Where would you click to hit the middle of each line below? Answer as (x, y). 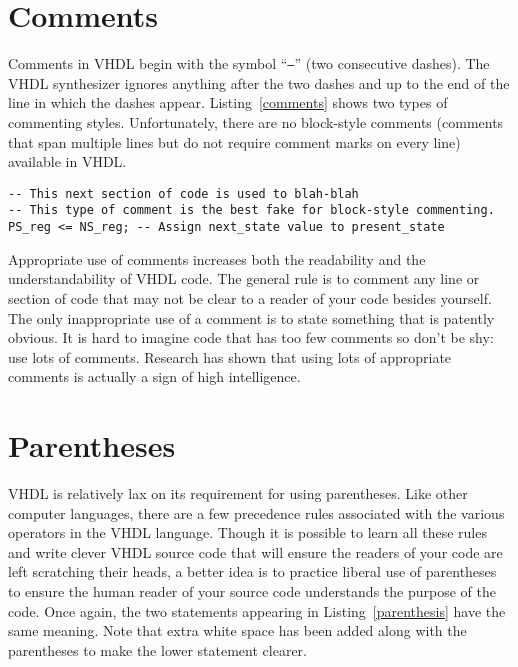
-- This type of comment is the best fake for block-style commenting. (251, 210)
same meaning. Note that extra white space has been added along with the (237, 630)
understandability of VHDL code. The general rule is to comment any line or (244, 278)
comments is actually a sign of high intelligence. (154, 376)
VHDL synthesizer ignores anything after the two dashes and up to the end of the (259, 82)
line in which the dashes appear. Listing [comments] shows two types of (228, 102)
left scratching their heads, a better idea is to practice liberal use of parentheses (252, 571)
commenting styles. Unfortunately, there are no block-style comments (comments (256, 121)
